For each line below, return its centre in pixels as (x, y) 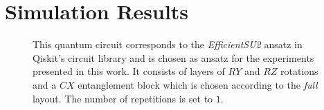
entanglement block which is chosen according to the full (198, 84)
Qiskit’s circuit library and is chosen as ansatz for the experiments (173, 57)
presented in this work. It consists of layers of (129, 71)
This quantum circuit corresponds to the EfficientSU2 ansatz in (168, 44)
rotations (299, 71)
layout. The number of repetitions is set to (123, 98)
